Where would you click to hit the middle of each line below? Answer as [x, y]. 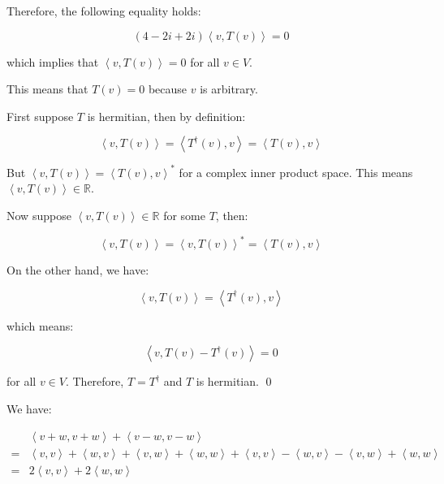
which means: [40, 325]
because [168, 89]
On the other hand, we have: [78, 270]
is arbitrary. [229, 89]
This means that [47, 89]
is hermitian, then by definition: [166, 116]
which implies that [53, 61]
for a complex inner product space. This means [296, 172]
